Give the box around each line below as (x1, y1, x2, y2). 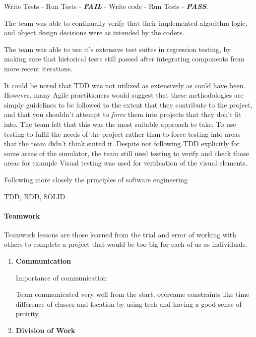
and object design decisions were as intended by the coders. (4, 27, 185, 38)
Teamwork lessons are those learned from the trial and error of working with (4, 229, 237, 239)
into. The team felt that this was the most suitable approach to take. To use (4, 118, 236, 129)
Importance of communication (15, 272, 107, 282)
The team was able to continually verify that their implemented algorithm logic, (4, 17, 248, 28)
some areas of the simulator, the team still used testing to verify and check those (4, 148, 250, 158)
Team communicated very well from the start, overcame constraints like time (15, 289, 250, 299)
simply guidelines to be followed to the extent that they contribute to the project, (4, 99, 253, 110)
